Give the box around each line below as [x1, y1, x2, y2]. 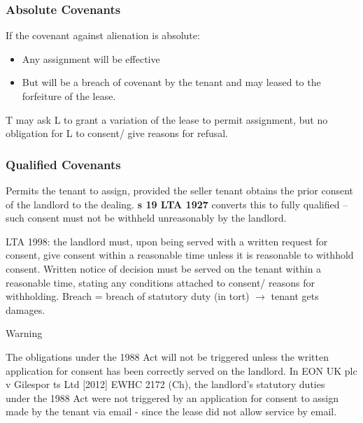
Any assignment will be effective [22, 51, 160, 66]
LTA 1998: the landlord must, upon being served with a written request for [6, 234, 328, 248]
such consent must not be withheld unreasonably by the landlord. [6, 210, 287, 225]
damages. [6, 302, 45, 317]
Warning [6, 326, 43, 340]
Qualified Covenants [6, 155, 121, 173]
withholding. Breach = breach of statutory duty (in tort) [6, 289, 250, 303]
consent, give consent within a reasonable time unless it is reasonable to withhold [6, 248, 354, 262]
